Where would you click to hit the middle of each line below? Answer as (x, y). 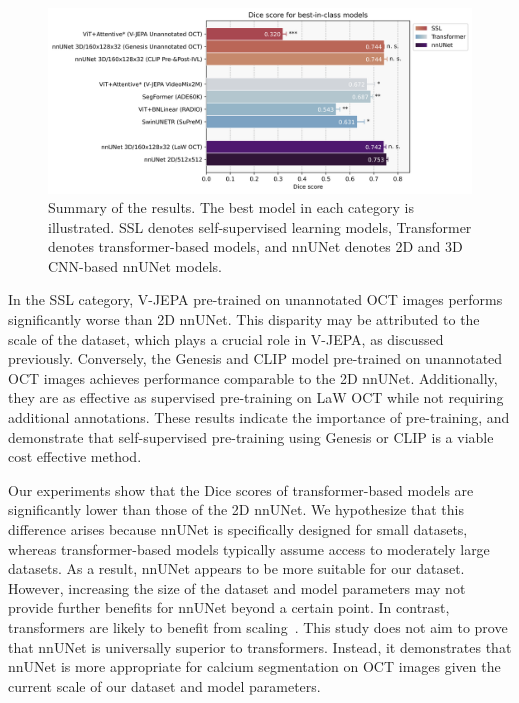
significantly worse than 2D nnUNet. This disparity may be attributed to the (244, 319)
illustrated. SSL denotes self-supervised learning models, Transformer (260, 226)
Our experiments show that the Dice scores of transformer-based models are (241, 489)
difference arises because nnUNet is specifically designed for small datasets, (238, 529)
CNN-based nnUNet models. (135, 265)
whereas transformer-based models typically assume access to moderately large (249, 548)
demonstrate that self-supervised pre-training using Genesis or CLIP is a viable (251, 436)
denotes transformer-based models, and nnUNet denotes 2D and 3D (255, 246)
